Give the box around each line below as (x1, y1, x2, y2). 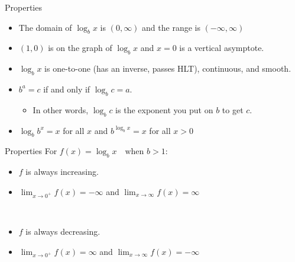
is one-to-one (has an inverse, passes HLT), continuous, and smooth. (44, 62, 291, 75)
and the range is (142, 21, 200, 33)
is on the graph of (48, 41, 112, 54)
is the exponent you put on (115, 103, 213, 116)
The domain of (18, 21, 72, 33)
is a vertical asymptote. (179, 41, 264, 54)
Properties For (5, 145, 57, 157)
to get (222, 103, 244, 116)
